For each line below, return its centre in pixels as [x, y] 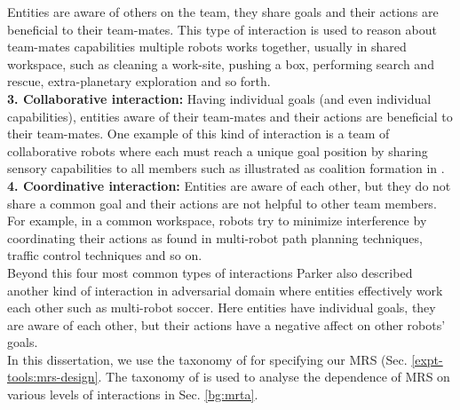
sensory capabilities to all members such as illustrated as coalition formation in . [226, 168]
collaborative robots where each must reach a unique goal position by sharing [218, 150]
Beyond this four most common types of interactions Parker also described [210, 272]
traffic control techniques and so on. [105, 255]
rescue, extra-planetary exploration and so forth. [139, 81]
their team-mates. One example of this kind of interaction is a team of [198, 134]
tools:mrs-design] [53, 377]
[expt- [427, 359]
